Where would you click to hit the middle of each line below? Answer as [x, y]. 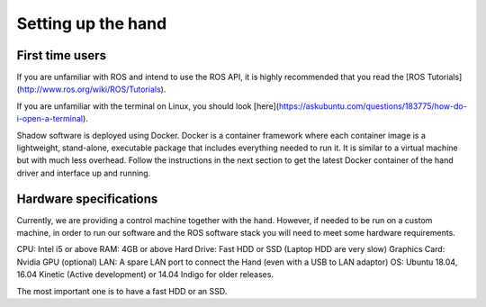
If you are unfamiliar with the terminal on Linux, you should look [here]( [148, 106]
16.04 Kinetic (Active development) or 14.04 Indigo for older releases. [145, 275]
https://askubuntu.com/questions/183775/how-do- [373, 106]
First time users [62, 55]
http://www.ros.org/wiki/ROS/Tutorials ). [93, 89]
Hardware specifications [87, 199]
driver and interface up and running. [84, 173]
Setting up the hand [92, 23]
